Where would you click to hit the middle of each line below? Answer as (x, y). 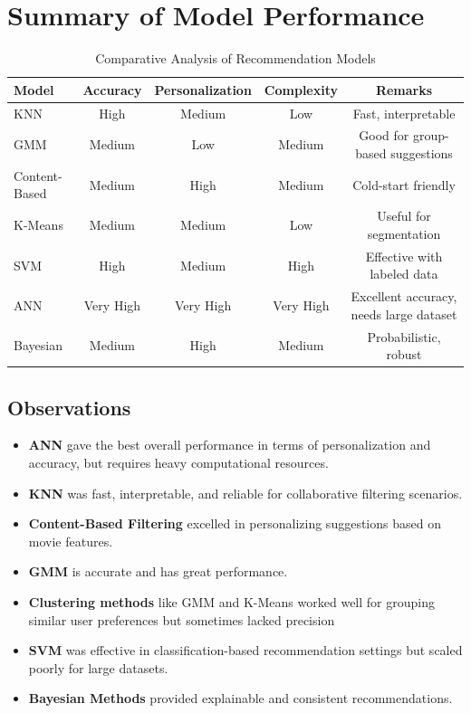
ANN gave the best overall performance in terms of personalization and (230, 445)
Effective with (404, 256)
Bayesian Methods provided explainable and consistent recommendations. (240, 698)
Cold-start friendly (404, 184)
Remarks (404, 89)
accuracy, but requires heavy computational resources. (178, 463)
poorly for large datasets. (98, 667)
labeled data (404, 274)
